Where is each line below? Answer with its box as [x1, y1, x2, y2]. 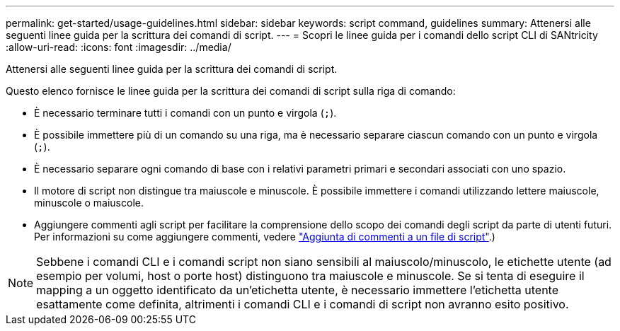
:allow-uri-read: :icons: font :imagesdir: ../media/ [6, 41, 231, 53]
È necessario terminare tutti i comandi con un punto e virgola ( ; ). [34, 107, 337, 119]
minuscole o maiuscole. [34, 197, 144, 209]
